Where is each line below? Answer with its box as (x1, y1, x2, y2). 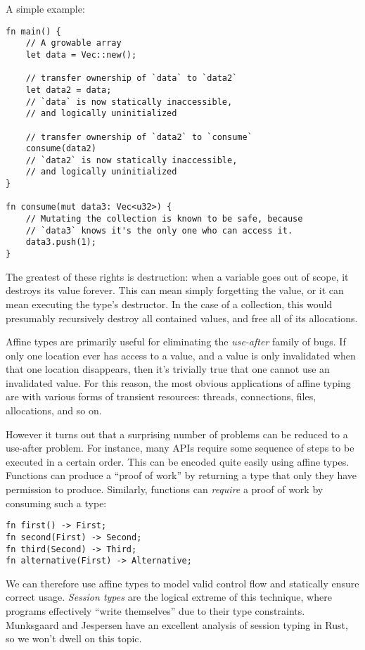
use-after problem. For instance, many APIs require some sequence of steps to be (6, 440, 354, 455)
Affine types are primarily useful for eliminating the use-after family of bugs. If (6, 334, 346, 349)
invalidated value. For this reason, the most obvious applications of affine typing (6, 375, 351, 390)
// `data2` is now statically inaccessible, (25, 155, 238, 165)
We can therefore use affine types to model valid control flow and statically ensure (6, 575, 359, 590)
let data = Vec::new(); (25, 49, 137, 60)
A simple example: (6, 1, 85, 15)
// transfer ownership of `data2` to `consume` (25, 132, 252, 142)
